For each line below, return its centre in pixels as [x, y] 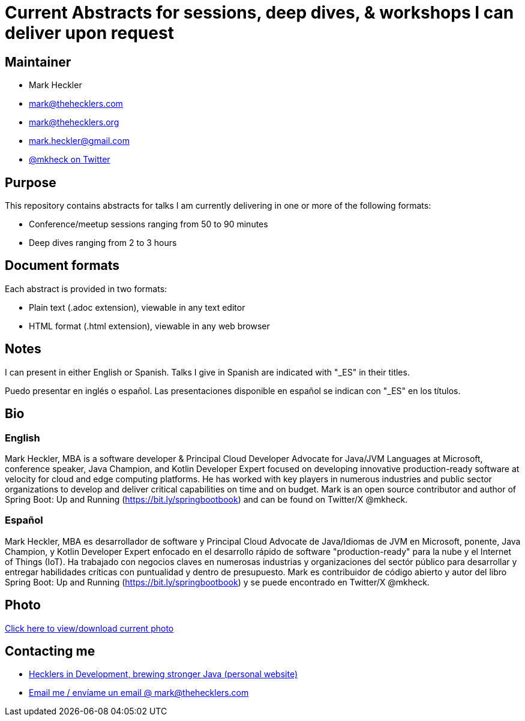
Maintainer [38, 62]
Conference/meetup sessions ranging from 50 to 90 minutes [148, 224]
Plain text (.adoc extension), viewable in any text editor [137, 307]
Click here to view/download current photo [89, 628]
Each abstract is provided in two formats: [86, 289]
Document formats [62, 266]
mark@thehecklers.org [74, 122]
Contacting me [50, 651]
